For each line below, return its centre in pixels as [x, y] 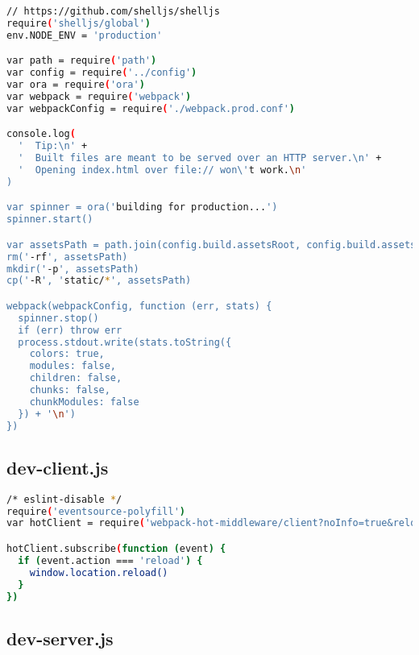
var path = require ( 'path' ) [82, 61]
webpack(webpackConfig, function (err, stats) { [139, 306]
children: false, [76, 378]
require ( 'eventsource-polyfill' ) [96, 511]
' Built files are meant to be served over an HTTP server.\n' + [200, 158]
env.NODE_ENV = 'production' [85, 35]
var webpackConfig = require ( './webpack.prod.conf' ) [151, 108]
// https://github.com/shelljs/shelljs [113, 11]
